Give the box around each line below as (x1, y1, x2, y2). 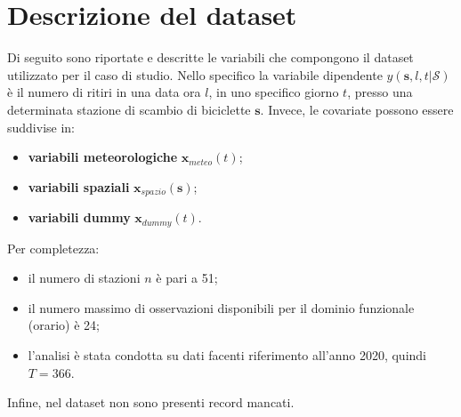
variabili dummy (28, 208, 131, 227)
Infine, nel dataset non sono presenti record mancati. (7, 393, 295, 412)
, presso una (347, 83, 413, 101)
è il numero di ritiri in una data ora (7, 83, 201, 101)
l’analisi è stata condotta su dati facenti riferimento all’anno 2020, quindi (28, 345, 426, 364)
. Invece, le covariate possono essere (260, 100, 454, 118)
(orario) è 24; (28, 316, 100, 334)
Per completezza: (7, 238, 100, 257)
